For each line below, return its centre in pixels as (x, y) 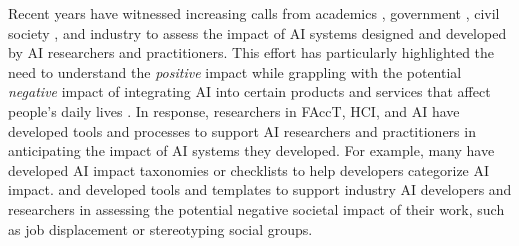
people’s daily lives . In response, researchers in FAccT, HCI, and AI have (234, 110)
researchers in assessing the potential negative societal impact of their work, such (256, 208)
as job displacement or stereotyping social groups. (160, 228)
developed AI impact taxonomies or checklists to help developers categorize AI (249, 169)
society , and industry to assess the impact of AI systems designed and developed (257, 32)
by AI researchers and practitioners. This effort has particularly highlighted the (251, 52)
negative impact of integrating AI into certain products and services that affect (249, 91)
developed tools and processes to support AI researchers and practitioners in (242, 130)
